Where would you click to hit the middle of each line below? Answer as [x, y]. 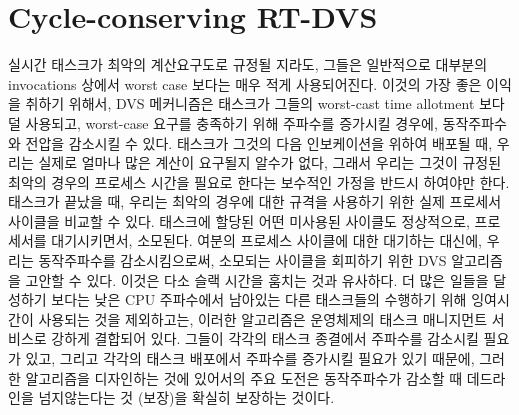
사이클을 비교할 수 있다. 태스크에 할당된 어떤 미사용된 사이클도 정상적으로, [239, 220]
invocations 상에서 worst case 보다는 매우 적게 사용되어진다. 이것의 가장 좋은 [245, 83]
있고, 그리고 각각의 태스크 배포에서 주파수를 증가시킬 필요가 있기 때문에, [250, 358]
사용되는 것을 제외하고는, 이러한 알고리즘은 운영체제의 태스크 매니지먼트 [263, 318]
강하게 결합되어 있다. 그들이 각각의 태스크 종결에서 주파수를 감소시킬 [265, 338]
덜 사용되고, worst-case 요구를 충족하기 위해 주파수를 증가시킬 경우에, [223, 122]
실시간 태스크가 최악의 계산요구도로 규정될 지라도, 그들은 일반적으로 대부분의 [248, 64]
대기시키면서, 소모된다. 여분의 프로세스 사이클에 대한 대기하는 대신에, [267, 240]
